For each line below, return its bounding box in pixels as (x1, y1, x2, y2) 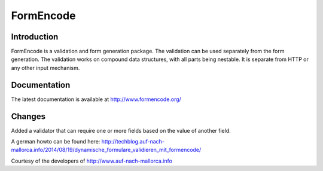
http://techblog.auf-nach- (101, 138, 164, 145)
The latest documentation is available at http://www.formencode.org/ (11, 96, 182, 103)
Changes (11, 111, 46, 121)
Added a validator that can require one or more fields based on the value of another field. (11, 127, 231, 134)
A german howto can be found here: (11, 138, 100, 145)
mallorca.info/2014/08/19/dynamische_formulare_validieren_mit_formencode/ (11, 146, 202, 154)
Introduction (11, 32, 59, 42)
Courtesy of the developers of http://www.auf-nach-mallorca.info (11, 157, 173, 164)
